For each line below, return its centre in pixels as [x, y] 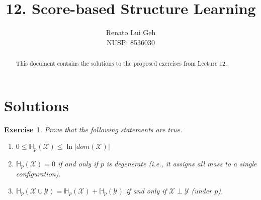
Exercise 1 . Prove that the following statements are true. [93, 129]
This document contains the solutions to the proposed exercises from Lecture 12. [121, 63]
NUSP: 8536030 [131, 42]
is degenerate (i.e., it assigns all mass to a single [182, 163]
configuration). [38, 174]
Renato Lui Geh [131, 32]
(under [202, 190]
